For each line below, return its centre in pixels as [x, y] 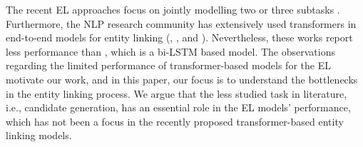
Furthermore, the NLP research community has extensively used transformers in [181, 23]
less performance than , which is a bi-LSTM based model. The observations [170, 51]
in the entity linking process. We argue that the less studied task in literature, [177, 93]
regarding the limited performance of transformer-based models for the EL [168, 65]
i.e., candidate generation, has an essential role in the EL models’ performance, [178, 107]
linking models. [39, 135]
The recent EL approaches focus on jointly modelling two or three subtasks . [173, 9]
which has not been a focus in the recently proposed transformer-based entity [175, 121]
